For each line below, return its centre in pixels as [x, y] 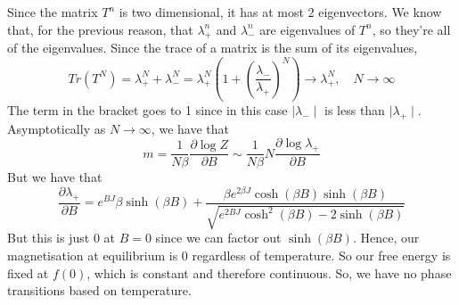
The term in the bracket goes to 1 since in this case [148, 110]
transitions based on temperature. [99, 290]
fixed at [28, 272]
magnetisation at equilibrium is [93, 255]
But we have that [55, 177]
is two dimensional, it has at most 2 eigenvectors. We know [280, 12]
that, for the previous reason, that [100, 29]
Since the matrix [53, 12]
